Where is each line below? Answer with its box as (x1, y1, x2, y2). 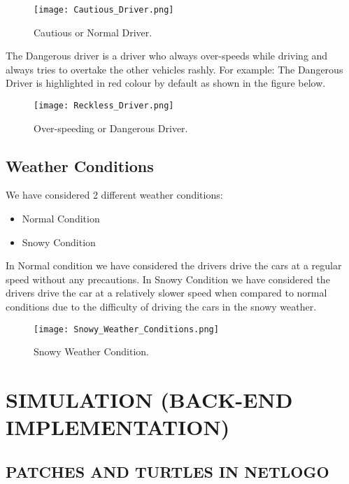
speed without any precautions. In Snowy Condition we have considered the (6, 271, 330, 286)
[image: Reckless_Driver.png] (34, 101, 174, 111)
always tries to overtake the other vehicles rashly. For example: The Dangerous (6, 62, 343, 76)
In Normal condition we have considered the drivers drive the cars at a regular (6, 258, 342, 273)
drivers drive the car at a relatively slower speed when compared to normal (6, 285, 327, 300)
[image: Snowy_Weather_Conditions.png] (34, 324, 219, 334)
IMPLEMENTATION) (6, 413, 230, 441)
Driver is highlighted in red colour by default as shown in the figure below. (6, 76, 326, 90)
